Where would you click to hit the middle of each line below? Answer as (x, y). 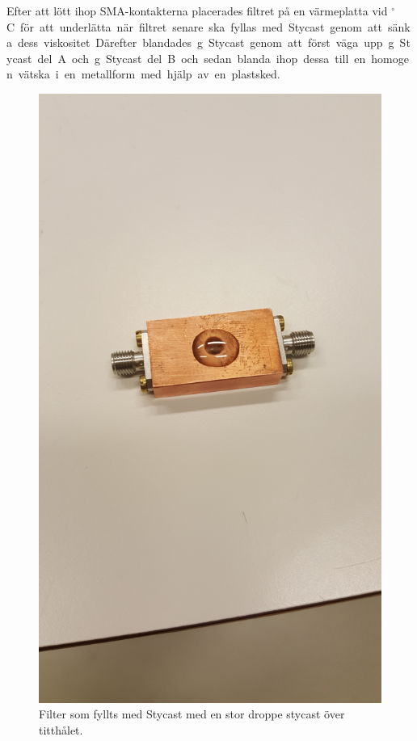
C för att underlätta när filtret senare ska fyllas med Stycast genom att (194, 26)
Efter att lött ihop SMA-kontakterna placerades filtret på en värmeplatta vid (197, 11)
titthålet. (61, 729)
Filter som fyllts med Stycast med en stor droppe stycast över (192, 714)
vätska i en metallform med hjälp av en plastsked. (149, 74)
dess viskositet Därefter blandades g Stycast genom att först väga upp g (206, 42)
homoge (390, 58)
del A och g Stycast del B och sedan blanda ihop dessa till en (202, 58)
